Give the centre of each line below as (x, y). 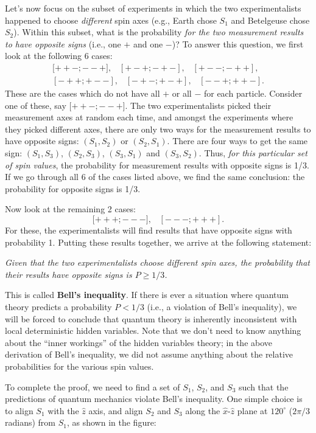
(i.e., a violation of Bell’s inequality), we (222, 306)
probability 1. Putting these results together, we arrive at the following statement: (158, 242)
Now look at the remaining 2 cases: (70, 209)
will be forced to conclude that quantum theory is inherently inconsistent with (151, 318)
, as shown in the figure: (111, 422)
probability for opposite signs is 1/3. (73, 188)
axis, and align (116, 410)
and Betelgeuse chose (270, 20)
